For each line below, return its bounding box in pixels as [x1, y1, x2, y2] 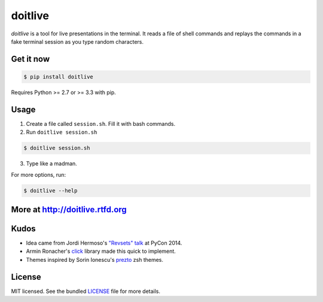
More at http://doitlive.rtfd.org [11, 204, 127, 215]
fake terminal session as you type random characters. [11, 38, 144, 45]
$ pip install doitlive [23, 73, 94, 80]
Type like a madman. [26, 160, 77, 167]
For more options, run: [11, 171, 66, 178]
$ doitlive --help [23, 187, 78, 194]
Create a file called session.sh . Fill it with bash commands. [26, 120, 176, 127]
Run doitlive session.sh [26, 129, 97, 136]
